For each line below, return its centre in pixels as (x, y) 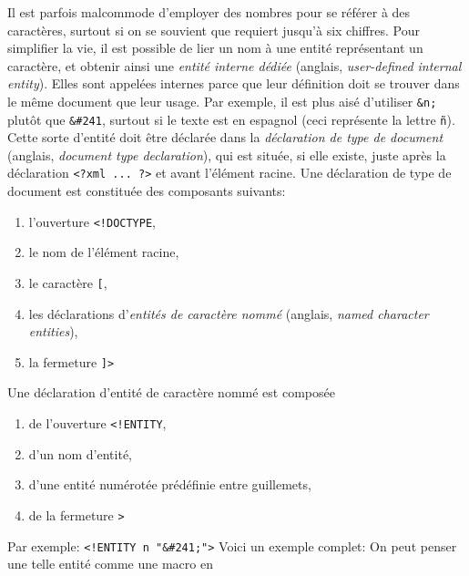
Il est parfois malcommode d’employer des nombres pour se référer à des (209, 12)
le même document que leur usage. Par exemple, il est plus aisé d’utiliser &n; (222, 101)
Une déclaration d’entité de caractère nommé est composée (171, 392)
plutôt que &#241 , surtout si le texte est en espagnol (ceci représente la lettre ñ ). (231, 119)
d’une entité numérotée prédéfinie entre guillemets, (170, 484)
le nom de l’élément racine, (104, 252)
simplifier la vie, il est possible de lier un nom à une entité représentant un (215, 48)
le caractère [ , (68, 282)
